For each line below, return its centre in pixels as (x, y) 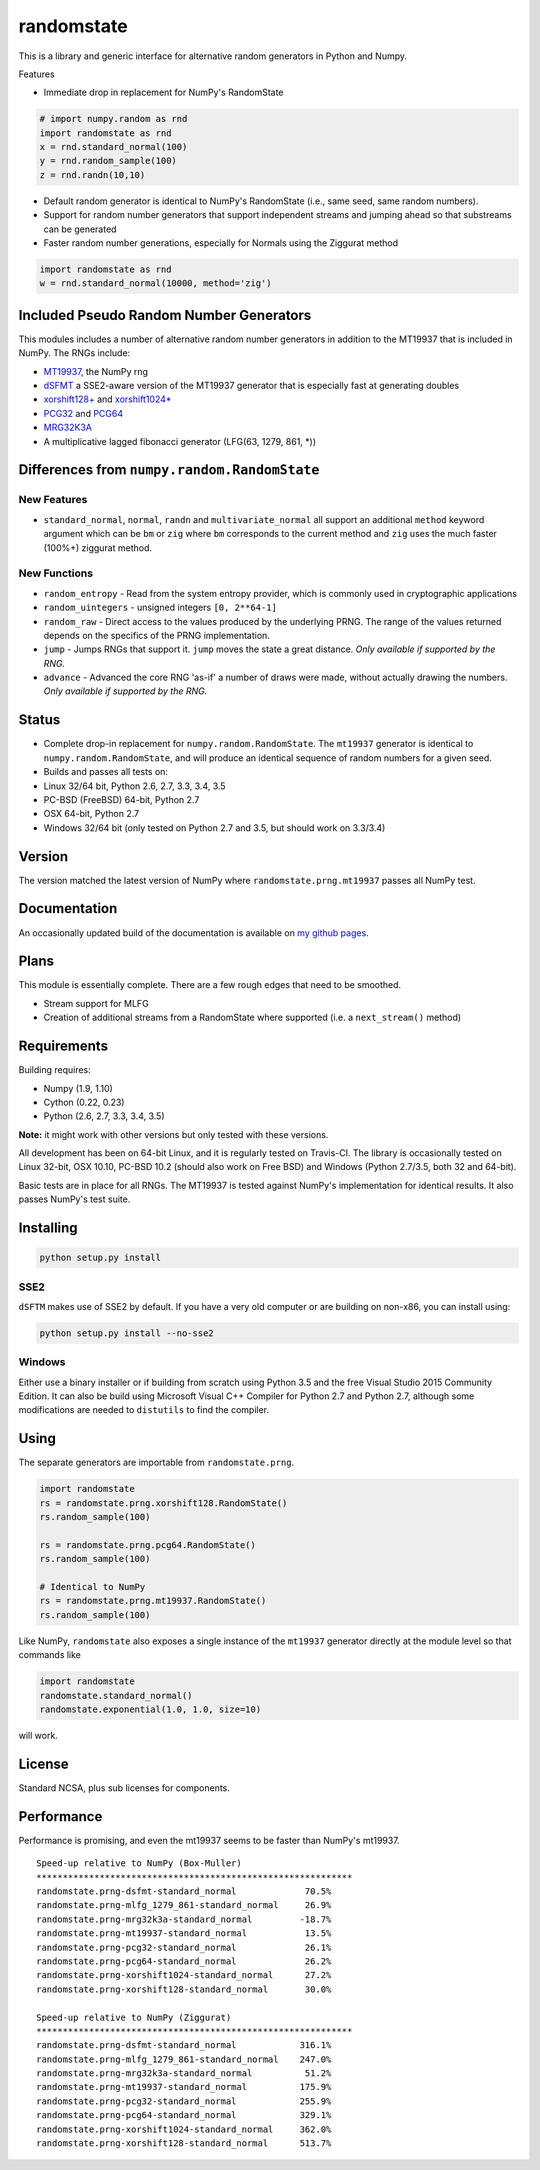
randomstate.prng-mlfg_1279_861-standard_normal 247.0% (184, 2059)
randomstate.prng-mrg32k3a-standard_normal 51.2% (184, 2073)
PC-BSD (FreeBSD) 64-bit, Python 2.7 (121, 799)
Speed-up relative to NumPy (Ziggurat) (134, 2017)
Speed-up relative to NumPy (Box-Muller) (139, 1863)
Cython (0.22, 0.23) (84, 1102)
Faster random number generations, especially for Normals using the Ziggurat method (221, 243)
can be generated (80, 229)
